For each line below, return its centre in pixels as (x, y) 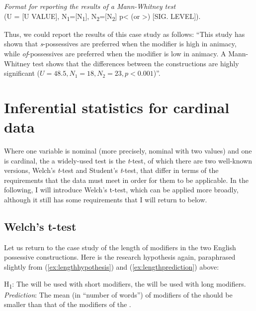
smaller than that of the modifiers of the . (68, 304)
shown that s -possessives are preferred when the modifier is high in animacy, (120, 44)
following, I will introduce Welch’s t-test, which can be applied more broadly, (121, 190)
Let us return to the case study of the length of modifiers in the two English (120, 247)
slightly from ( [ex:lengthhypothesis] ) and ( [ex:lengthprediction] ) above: (112, 266)
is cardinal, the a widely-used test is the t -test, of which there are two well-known (128, 160)
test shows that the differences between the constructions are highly (136, 63)
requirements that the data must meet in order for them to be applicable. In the (126, 180)
